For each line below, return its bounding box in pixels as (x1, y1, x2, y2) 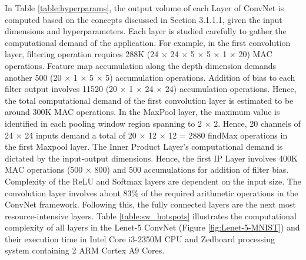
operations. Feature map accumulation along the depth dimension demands (5, 59, 276, 71)
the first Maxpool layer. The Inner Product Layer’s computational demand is (5, 140, 283, 153)
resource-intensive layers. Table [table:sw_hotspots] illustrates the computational (5, 209, 297, 222)
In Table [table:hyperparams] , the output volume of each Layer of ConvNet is (5, 2, 284, 14)
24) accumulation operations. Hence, (165, 83, 297, 95)
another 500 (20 (5, 71, 62, 83)
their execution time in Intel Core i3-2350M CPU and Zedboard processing (5, 232, 275, 245)
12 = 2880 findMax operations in (168, 129, 288, 141)
